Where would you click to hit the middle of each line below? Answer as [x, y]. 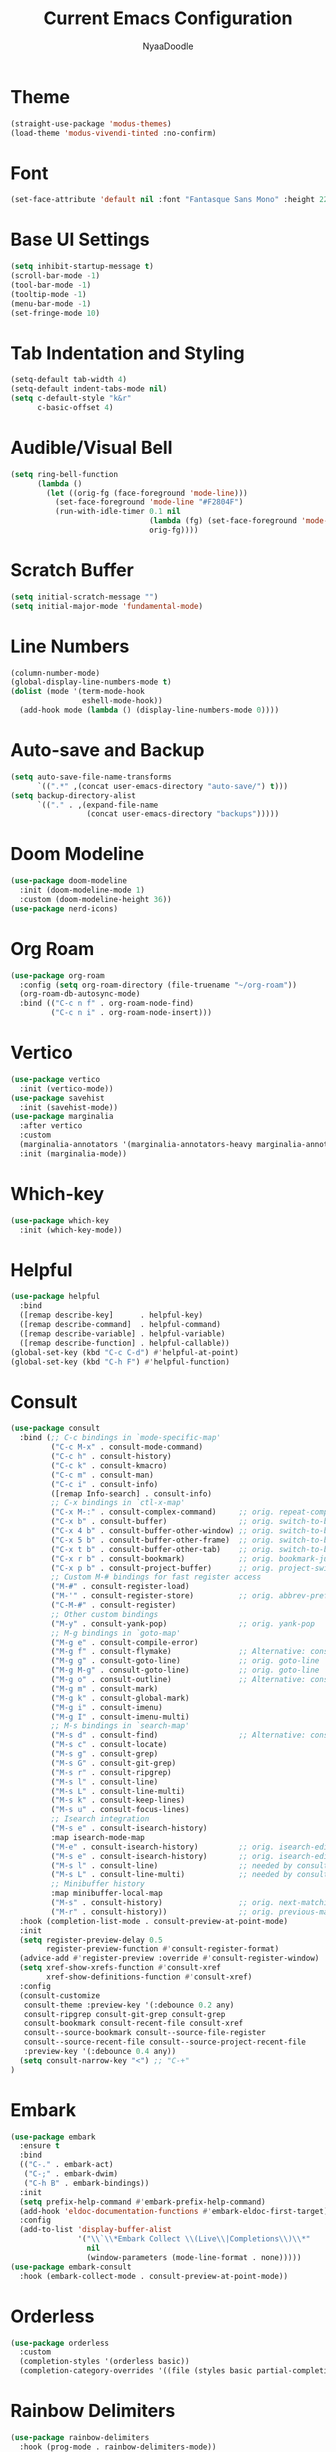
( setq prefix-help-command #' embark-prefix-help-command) [143, 2202]
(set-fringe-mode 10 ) [55, 313]
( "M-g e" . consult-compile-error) [124, 1642]
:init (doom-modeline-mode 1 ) [82, 890]
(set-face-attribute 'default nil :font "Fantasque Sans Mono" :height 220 [171, 200]
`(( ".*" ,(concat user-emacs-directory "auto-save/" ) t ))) [162, 786]
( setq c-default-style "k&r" [71, 398]
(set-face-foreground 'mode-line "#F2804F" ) [149, 502]
